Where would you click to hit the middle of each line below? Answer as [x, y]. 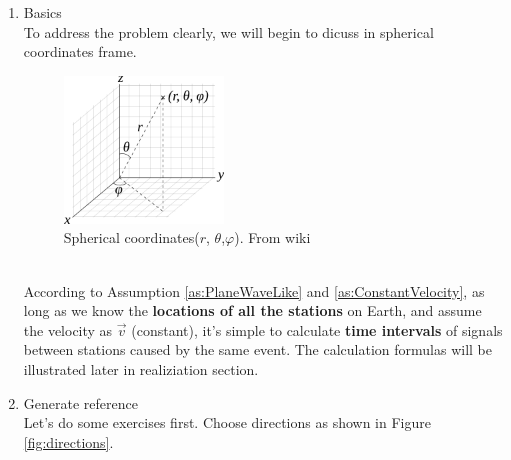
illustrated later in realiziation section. [141, 369]
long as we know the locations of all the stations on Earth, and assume [252, 310]
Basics [42, 12]
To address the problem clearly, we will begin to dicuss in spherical [228, 31]
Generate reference [80, 402]
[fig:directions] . [68, 441]
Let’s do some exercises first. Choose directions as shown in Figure [227, 422]
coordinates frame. [80, 51]
